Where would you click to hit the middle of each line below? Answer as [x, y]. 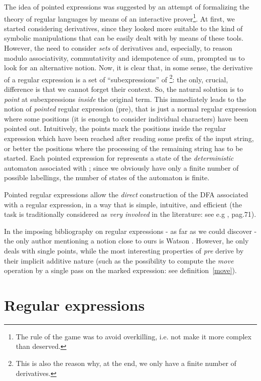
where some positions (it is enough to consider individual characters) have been [126, 118]
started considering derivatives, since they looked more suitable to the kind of [123, 28]
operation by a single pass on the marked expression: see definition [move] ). [120, 270]
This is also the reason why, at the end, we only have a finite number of [126, 363]
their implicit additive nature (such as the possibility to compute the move [119, 260]
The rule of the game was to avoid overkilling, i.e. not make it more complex [134, 336]
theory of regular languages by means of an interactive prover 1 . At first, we [119, 18]
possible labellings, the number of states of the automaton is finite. [107, 177]
